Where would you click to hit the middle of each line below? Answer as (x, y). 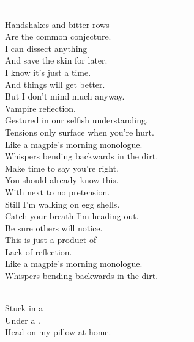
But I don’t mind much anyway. (65, 96)
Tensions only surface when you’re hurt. (80, 132)
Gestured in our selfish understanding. (76, 120)
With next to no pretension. (58, 191)
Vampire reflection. (40, 108)
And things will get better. (55, 84)
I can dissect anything (46, 48)
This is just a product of (51, 240)
